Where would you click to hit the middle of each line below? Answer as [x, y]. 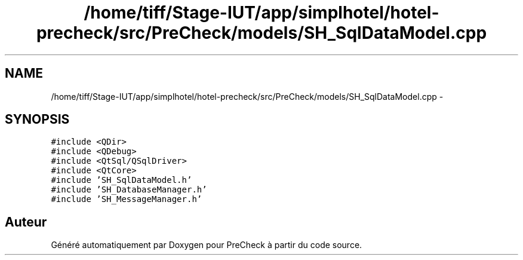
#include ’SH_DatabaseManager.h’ [129, 190]
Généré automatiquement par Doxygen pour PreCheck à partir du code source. [207, 245]
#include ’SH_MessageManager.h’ [127, 199]
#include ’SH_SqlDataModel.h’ [121, 180]
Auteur [26, 222]
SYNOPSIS [37, 120]
